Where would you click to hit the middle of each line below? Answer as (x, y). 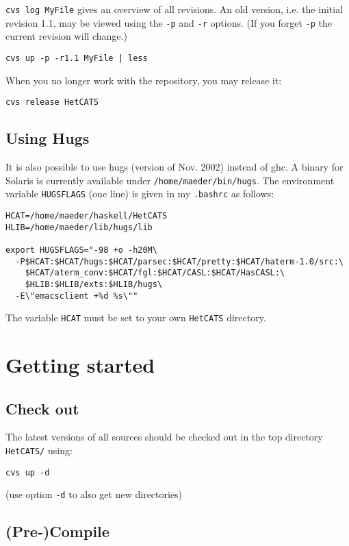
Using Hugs (48, 138)
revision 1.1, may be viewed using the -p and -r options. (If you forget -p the (169, 22)
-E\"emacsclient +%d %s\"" (77, 296)
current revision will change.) (66, 36)
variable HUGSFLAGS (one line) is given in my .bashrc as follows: (140, 194)
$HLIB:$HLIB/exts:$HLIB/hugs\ (94, 284)
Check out (42, 408)
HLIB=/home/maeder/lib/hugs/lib (79, 227)
